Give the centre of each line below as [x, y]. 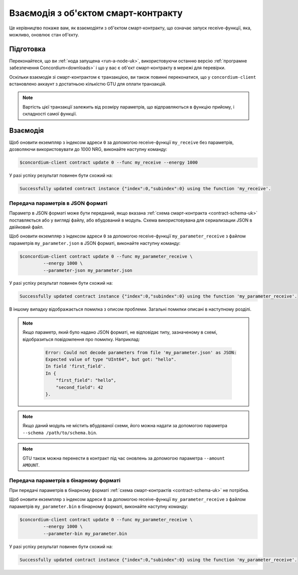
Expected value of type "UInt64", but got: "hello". [111, 359]
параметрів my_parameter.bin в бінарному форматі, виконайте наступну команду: [99, 506]
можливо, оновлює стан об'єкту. [44, 34]
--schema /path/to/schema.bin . [60, 433]
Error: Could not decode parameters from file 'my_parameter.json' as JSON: [141, 352]
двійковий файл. [27, 227]
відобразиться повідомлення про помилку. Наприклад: [81, 339]
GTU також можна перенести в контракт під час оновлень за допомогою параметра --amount [124, 458]
